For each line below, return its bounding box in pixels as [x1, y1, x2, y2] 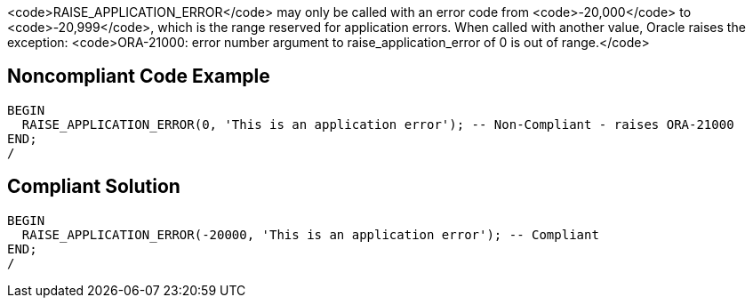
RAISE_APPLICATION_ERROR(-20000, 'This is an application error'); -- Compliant [21, 227, 599, 242]
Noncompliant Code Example [7, 65, 270, 88]
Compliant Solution [7, 175, 180, 198]
